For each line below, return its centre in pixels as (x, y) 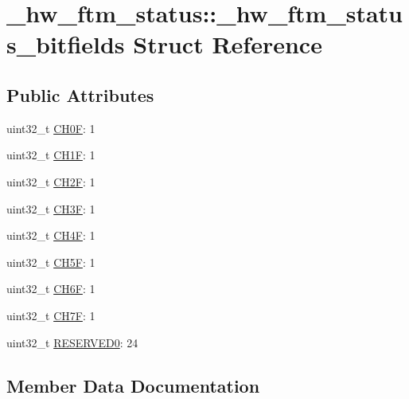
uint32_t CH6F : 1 (51, 289)
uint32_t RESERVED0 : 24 (72, 342)
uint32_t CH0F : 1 (51, 128)
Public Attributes (80, 94)
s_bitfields (66, 44)
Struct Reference (228, 44)
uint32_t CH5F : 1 (51, 262)
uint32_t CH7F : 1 (51, 315)
